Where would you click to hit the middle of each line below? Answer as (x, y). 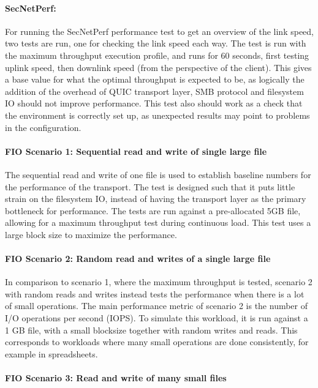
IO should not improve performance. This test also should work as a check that (154, 103)
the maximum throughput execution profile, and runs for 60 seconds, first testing (157, 55)
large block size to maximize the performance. (91, 234)
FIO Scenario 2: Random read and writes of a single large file (138, 259)
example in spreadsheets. (51, 353)
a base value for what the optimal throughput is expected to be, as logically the (155, 79)
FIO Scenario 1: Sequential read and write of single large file (136, 151)
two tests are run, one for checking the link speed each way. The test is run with (156, 43)
